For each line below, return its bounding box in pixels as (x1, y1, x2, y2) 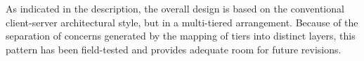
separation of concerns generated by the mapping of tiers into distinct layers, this (6, 28, 356, 43)
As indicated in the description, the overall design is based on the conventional (6, 1, 344, 15)
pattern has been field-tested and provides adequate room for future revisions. (6, 42, 342, 56)
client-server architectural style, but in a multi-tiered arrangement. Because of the (6, 15, 358, 29)
